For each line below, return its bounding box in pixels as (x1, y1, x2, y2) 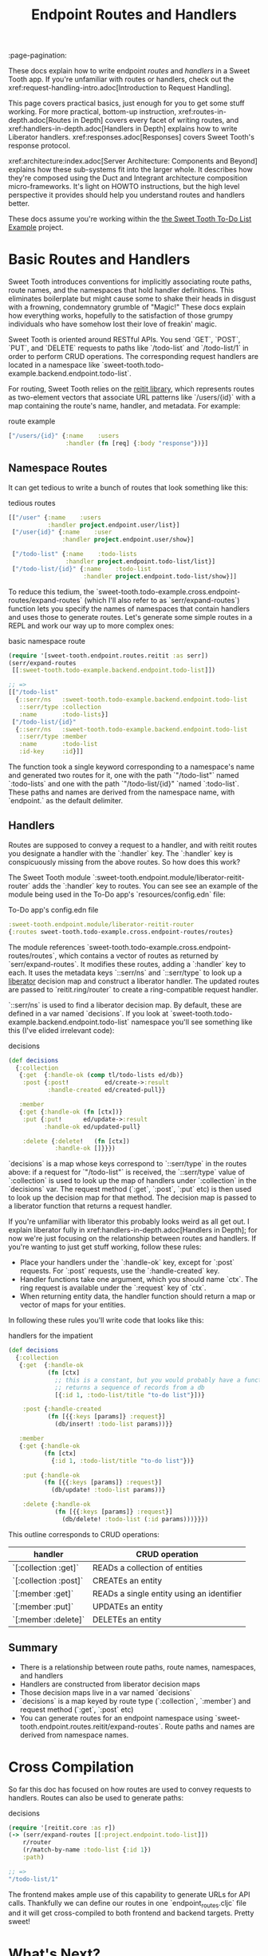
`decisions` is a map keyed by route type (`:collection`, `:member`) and (19, 1696, 251, 1706)
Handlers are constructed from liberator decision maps (19, 1679, 201, 1689)
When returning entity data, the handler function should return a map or (19, 1292, 256, 1301)
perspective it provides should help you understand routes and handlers (8, 190, 246, 200)
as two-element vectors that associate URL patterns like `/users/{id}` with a (8, 392, 256, 402)
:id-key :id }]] (18, 747, 84, 755)
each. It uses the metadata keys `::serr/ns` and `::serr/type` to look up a (8, 968, 242, 977)
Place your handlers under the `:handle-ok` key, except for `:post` (19, 1258, 235, 1268)
